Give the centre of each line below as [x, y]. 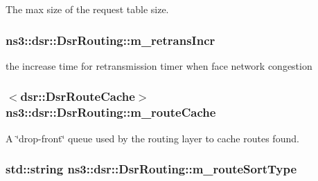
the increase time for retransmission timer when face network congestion [159, 65]
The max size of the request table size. [87, 9]
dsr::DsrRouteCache [78, 96]
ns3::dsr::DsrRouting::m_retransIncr [111, 40]
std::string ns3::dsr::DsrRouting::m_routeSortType [151, 169]
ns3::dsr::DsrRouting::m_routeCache [111, 112]
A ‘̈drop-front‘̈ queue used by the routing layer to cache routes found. [152, 138]
